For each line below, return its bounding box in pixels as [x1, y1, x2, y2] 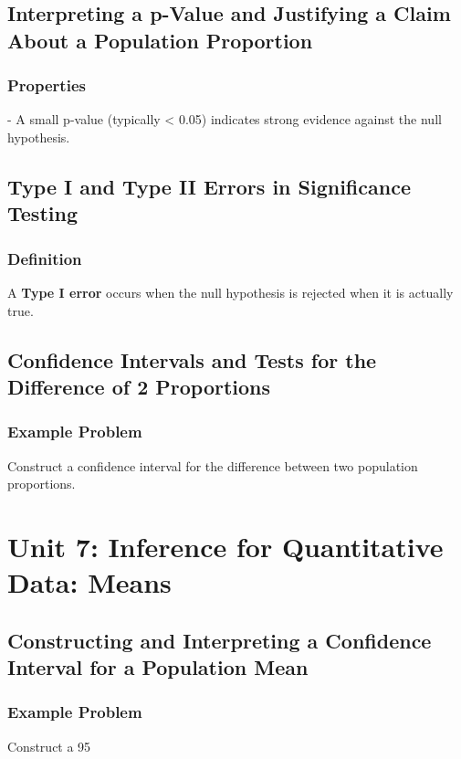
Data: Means [7, 564, 172, 601]
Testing [7, 199, 78, 227]
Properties [7, 74, 86, 97]
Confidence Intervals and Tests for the [7, 345, 377, 374]
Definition [7, 247, 82, 269]
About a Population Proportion [7, 26, 313, 54]
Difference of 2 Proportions [7, 372, 271, 400]
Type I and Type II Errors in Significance [7, 172, 411, 200]
